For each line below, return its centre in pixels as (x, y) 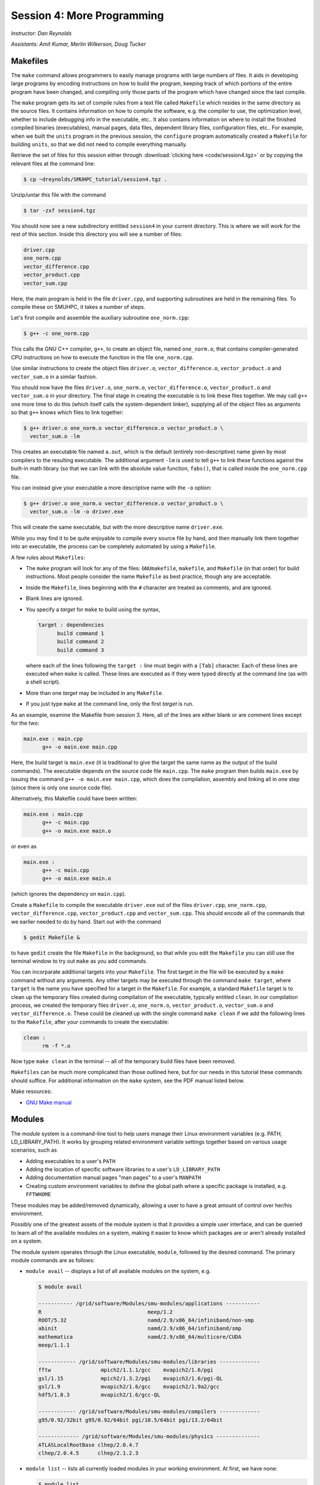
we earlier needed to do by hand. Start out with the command (86, 921)
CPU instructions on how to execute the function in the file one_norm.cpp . (103, 357)
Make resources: (31, 1091)
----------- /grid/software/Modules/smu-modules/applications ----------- (149, 1304)
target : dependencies (71, 625)
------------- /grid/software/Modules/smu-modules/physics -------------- (149, 1437)
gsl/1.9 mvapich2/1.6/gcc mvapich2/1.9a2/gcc (129, 1387)
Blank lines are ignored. (55, 598)
